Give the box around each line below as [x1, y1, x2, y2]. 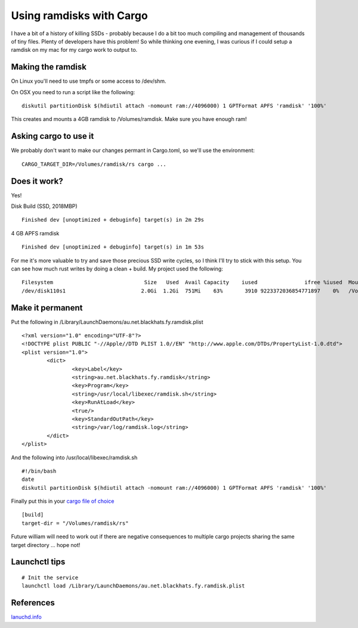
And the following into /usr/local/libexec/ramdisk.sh [11, 453, 138, 461]
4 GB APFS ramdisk [11, 229, 60, 237]
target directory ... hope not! [11, 541, 81, 548]
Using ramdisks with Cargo [11, 9, 149, 22]
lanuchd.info [11, 614, 42, 621]
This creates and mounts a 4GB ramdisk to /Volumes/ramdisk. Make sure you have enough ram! [11, 116, 247, 123]
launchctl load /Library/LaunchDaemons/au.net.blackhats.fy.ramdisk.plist [21, 583, 245, 589]
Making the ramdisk [11, 62, 87, 72]
